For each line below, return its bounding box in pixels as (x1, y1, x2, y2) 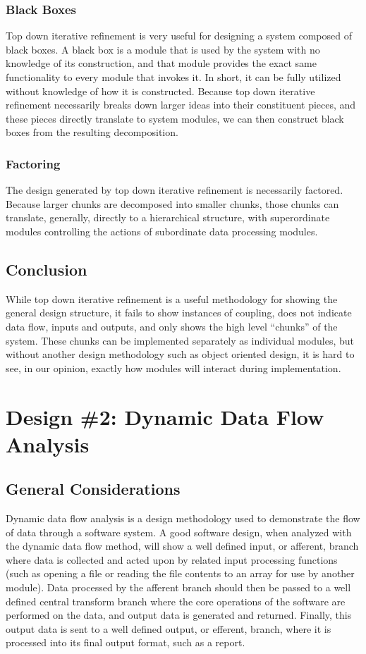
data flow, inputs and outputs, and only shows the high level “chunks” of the (6, 319, 338, 333)
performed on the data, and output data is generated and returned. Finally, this (6, 607, 352, 622)
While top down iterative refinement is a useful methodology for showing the (6, 291, 338, 306)
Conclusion (6, 258, 87, 280)
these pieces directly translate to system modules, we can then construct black (6, 111, 344, 125)
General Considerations (6, 478, 181, 500)
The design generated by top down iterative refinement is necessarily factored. (6, 183, 343, 197)
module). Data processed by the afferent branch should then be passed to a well (6, 580, 351, 595)
